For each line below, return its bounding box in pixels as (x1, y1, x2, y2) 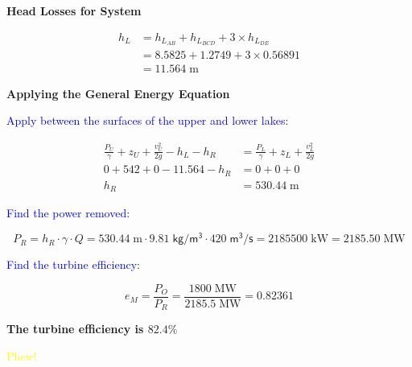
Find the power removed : (6, 204, 130, 221)
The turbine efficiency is (6, 320, 144, 337)
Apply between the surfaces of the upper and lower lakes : (6, 112, 289, 129)
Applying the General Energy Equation (6, 85, 230, 101)
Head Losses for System (6, 2, 142, 19)
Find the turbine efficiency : (6, 256, 140, 273)
